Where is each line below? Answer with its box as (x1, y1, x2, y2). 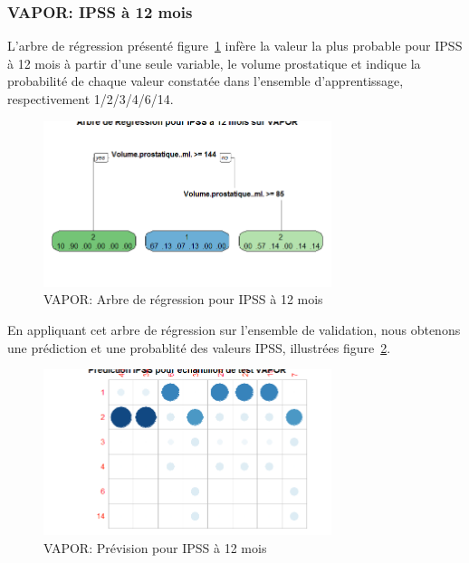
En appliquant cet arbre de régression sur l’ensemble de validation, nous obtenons (7, 320, 461, 339)
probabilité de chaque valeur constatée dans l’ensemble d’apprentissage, (7, 72, 404, 91)
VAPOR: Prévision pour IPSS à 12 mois (43, 538, 267, 557)
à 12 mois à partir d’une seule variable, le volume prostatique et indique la (7, 53, 421, 72)
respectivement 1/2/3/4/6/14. (7, 90, 174, 108)
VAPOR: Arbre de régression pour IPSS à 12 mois (43, 290, 323, 309)
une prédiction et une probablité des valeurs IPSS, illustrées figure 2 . (7, 338, 391, 357)
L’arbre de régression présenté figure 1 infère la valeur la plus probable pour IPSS (7, 36, 463, 55)
